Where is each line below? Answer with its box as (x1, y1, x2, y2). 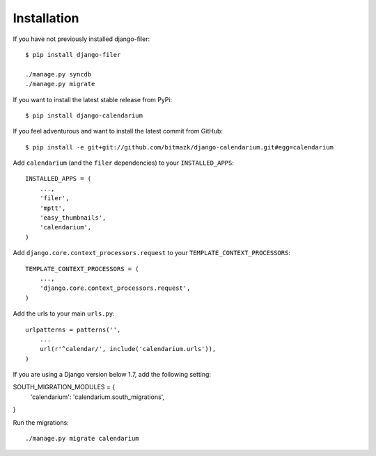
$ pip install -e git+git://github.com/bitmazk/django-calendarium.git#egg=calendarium (25, 143, 334, 151)
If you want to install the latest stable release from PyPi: (13, 95, 173, 104)
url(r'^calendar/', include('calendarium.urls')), (39, 345, 217, 353)
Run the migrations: (13, 418, 69, 427)
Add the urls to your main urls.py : (13, 309, 115, 318)
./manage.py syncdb (25, 70, 92, 78)
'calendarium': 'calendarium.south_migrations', (30, 393, 165, 401)
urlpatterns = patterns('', (25, 325, 121, 334)
